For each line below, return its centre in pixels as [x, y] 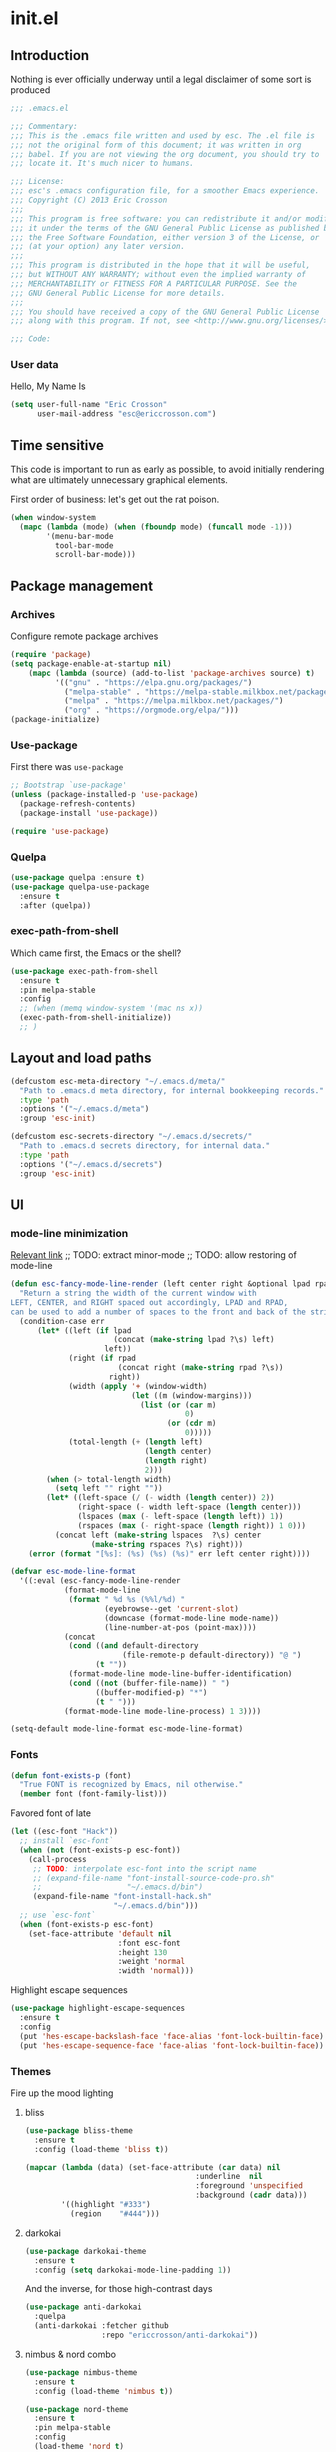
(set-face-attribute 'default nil [100, 1933]
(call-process [57, 1859]
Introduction [50, 55]
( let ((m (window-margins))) [192, 1395]
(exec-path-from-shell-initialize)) [95, 1018]
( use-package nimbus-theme [81, 2372]
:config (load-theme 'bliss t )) [101, 2149]
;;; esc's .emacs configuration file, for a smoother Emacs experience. [165, 191]
